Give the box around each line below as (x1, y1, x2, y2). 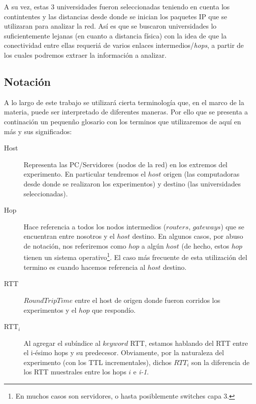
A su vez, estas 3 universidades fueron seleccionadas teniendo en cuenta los (4, 1, 230, 11)
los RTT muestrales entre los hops (24, 367, 127, 377)
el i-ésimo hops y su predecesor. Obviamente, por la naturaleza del (24, 347, 224, 358)
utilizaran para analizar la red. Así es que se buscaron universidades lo (4, 21, 217, 31)
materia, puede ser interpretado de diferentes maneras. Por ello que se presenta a (4, 107, 248, 117)
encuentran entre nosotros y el (24, 231, 115, 241)
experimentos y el (24, 304, 77, 315)
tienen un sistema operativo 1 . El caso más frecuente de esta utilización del (24, 251, 248, 262)
